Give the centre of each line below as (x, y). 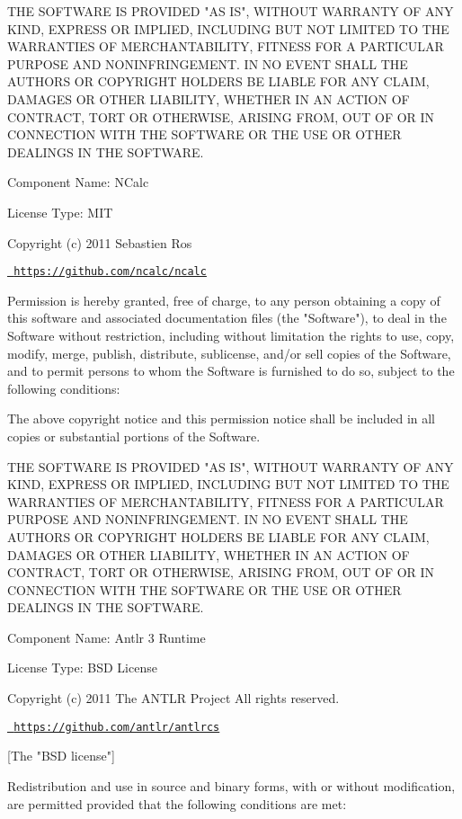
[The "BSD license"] (61, 756)
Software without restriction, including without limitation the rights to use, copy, (231, 335)
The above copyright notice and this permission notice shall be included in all (222, 418)
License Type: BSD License (82, 668)
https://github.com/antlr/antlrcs (117, 727)
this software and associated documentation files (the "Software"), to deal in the (227, 318)
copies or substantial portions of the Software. (134, 436)
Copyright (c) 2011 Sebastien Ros (100, 242)
